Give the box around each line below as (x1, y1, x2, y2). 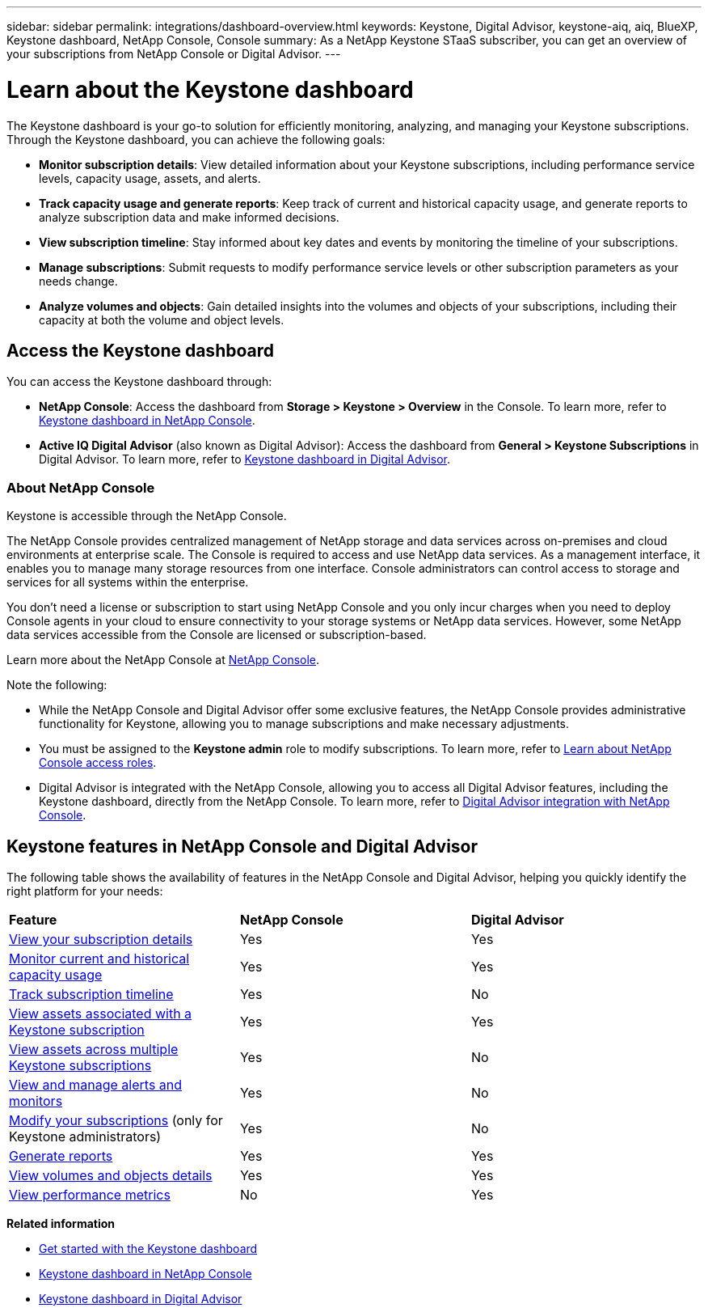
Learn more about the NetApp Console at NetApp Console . (6, 653, 320, 667)
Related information (6, 1216, 116, 1230)
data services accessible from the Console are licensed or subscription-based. (6, 628, 427, 642)
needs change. (39, 273, 118, 288)
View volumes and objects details (9, 1166, 213, 1183)
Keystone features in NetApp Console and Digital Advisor (6, 836, 478, 857)
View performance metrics (9, 1186, 171, 1203)
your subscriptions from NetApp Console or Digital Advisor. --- (6, 47, 341, 61)
